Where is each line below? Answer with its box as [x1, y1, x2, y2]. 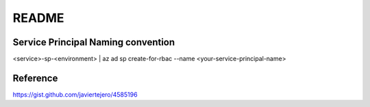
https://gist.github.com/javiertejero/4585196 [12, 90, 138, 99]
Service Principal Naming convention [12, 36, 175, 48]
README [12, 10, 64, 25]
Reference [12, 72, 58, 84]
